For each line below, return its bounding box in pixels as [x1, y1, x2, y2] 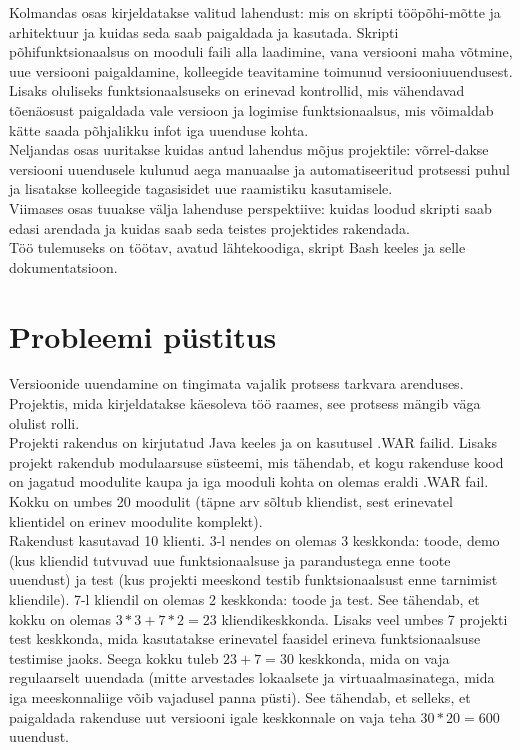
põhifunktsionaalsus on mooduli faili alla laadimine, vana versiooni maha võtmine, [9, 41, 513, 62]
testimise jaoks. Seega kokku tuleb [9, 647, 219, 668]
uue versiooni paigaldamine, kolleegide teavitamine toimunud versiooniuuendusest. [9, 60, 513, 81]
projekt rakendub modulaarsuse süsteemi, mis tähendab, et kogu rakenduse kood [9, 451, 504, 472]
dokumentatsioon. [9, 256, 118, 277]
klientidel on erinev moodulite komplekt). [9, 510, 263, 531]
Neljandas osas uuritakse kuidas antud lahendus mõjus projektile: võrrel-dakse [9, 139, 489, 160]
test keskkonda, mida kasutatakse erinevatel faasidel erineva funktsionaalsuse [9, 628, 481, 649]
